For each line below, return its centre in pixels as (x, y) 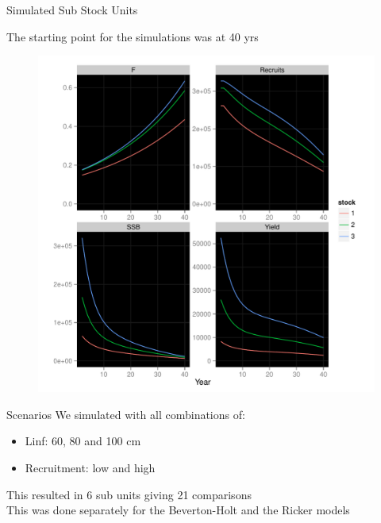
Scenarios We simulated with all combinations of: (126, 414)
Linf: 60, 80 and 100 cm (83, 441)
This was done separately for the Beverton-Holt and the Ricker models (178, 510)
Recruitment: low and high (90, 467)
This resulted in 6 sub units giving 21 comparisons (129, 494)
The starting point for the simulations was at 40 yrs (133, 36)
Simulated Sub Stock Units (72, 10)
